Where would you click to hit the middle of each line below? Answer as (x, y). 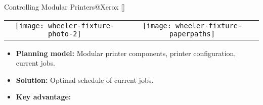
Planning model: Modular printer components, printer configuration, (126, 53)
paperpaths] (192, 34)
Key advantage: (43, 97)
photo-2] (65, 34)
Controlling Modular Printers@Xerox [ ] (64, 7)
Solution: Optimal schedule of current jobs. (85, 80)
